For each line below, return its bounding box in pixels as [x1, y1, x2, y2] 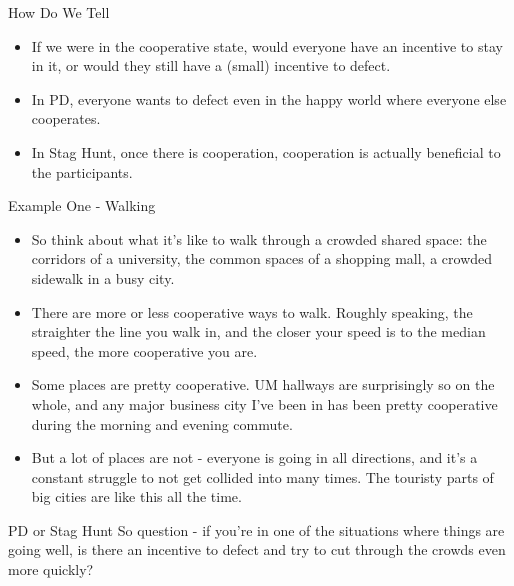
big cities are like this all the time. [31, 486, 242, 507]
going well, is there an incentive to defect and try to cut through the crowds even [8, 539, 506, 560]
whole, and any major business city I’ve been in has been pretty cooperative [31, 393, 498, 414]
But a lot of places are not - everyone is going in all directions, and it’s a [31, 447, 478, 468]
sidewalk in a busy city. [31, 267, 175, 288]
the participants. [31, 161, 133, 182]
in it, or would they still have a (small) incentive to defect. [31, 55, 391, 76]
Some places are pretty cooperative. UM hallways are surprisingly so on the [31, 374, 495, 395]
